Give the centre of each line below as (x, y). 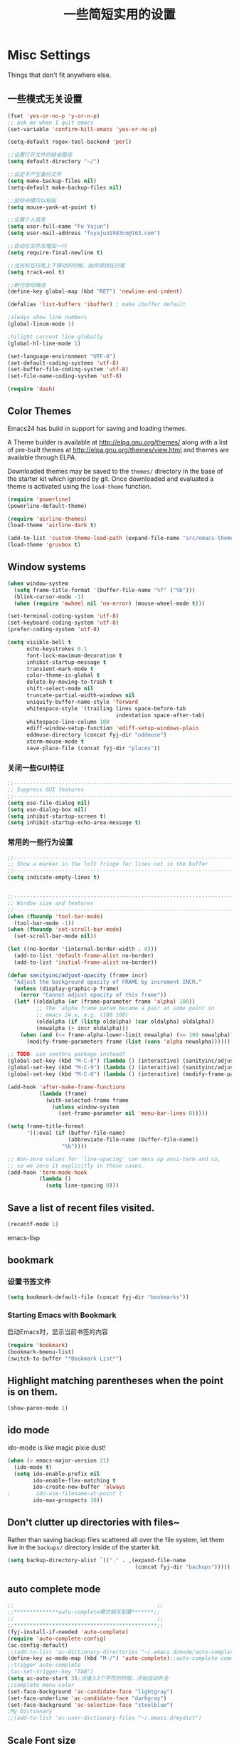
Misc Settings (49, 55)
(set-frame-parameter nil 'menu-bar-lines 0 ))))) (133, 1113)
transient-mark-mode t (60, 669)
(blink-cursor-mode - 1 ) (49, 597)
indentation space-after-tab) (160, 715)
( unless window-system (86, 1107)
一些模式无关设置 (45, 99)
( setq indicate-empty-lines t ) (54, 878)
